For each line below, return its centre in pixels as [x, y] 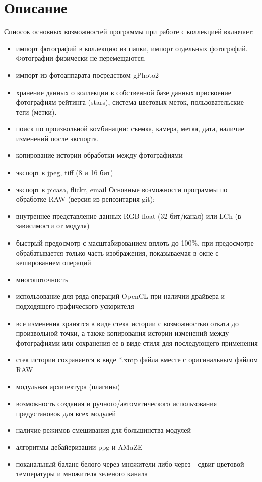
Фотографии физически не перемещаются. [81, 58]
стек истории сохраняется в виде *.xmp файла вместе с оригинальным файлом [137, 359]
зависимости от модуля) [53, 226]
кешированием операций [53, 262]
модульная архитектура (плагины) [68, 386]
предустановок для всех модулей [66, 413]
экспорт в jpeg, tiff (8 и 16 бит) [64, 172]
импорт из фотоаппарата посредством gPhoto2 [87, 75]
